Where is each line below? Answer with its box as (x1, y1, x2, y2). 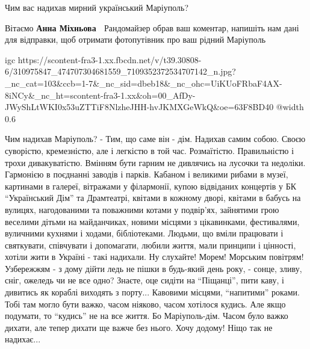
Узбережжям (5, 262, 51, 274)
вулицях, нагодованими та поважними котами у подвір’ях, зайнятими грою (5, 203, 279, 215)
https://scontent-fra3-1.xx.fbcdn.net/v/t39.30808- (17, 53, 202, 66)
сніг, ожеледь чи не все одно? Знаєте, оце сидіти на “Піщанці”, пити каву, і (5, 274, 284, 286)
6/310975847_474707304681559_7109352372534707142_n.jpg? (5, 65, 236, 78)
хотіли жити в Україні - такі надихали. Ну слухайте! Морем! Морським (5, 250, 267, 263)
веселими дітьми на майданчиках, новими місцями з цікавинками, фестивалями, (5, 215, 300, 227)
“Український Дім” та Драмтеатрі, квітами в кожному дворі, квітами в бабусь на (5, 191, 301, 204)
